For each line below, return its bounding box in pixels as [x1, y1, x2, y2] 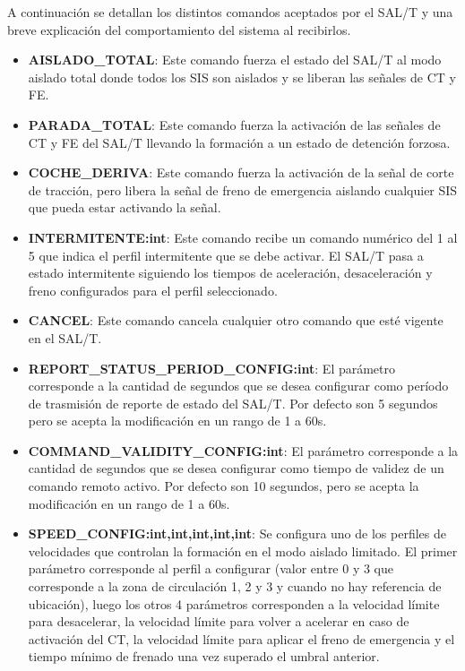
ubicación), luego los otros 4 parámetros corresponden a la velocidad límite [28, 594, 440, 613]
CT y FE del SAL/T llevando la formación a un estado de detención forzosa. [28, 133, 451, 151]
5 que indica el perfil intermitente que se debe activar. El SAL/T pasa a [28, 245, 424, 264]
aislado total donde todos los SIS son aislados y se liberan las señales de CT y [28, 67, 456, 86]
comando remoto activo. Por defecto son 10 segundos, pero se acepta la [28, 477, 419, 495]
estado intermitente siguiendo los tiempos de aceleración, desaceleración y [28, 263, 433, 282]
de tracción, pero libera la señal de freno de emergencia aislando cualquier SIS [28, 180, 458, 199]
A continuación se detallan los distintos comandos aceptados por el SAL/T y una [7, 3, 453, 21]
